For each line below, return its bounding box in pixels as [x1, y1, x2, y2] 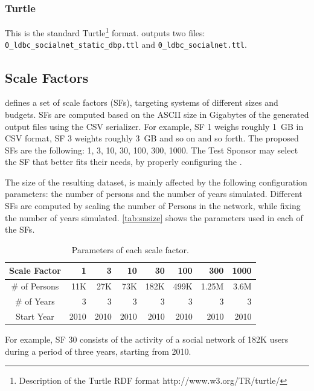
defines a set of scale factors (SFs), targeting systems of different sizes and [5, 96, 278, 109]
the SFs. [5, 223, 35, 236]
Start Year [15, 309, 54, 322]
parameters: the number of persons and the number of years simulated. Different [5, 187, 303, 200]
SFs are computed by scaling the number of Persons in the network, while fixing [5, 199, 301, 212]
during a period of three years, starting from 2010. [5, 344, 191, 357]
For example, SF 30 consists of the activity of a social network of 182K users [5, 333, 289, 346]
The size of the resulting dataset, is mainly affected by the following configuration [5, 175, 307, 188]
